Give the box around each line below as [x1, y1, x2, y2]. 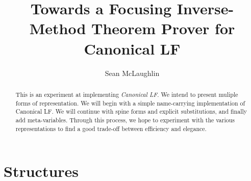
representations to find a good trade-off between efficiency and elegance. [15, 124, 207, 133]
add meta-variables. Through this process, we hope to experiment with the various [15, 115, 235, 124]
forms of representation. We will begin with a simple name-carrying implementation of [15, 98, 245, 107]
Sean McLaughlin [105, 67, 160, 78]
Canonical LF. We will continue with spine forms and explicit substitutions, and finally [15, 107, 247, 116]
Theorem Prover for [91, 18, 235, 39]
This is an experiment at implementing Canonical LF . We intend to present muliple [15, 90, 238, 98]
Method [29, 18, 86, 39]
